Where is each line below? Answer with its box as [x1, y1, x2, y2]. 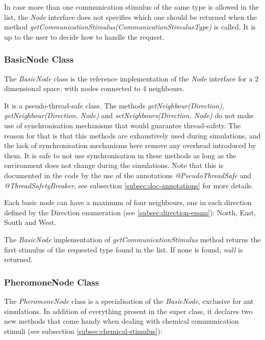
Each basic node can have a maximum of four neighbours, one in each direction [4, 197, 252, 208]
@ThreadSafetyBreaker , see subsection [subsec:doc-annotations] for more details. [4, 180, 254, 190]
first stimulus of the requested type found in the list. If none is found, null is [4, 244, 243, 254]
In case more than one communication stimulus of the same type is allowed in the [4, 2, 259, 12]
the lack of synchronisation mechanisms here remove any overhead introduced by [4, 140, 256, 151]
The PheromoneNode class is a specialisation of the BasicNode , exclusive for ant [4, 295, 254, 306]
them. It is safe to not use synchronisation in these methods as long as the [4, 150, 236, 160]
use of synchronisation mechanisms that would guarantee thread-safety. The [4, 120, 241, 130]
